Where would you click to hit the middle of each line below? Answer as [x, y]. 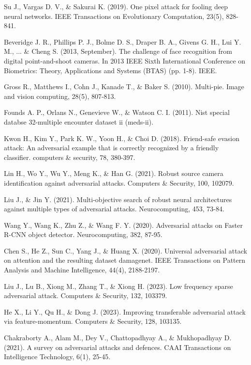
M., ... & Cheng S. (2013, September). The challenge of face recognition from [118, 51]
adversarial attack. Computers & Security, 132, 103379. [86, 295]
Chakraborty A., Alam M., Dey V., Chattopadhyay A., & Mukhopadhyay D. [118, 338]
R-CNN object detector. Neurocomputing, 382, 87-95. [83, 234]
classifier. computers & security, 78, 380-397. [70, 157]
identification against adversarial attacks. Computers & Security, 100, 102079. [119, 182]
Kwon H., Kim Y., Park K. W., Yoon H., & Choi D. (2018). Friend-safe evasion [122, 138]
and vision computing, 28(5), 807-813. [60, 96]
